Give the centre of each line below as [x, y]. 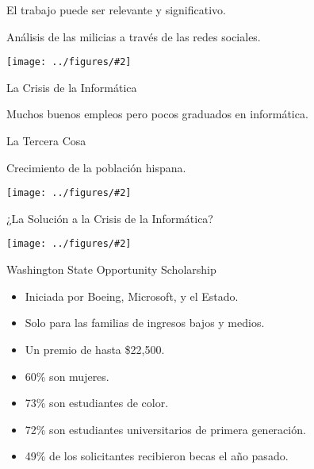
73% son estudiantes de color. [97, 403]
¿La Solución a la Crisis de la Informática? [110, 218]
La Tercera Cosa [46, 141]
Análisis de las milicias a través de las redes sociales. [134, 36]
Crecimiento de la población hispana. [96, 167]
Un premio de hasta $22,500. [95, 349]
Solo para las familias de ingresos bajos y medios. [145, 323]
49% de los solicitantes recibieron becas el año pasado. [157, 456]
